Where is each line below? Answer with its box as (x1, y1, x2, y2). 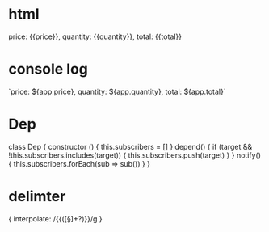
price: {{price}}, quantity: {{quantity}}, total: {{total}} (8, 32, 183, 41)
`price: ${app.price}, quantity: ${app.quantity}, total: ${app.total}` (8, 86, 226, 96)
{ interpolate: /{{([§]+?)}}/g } (8, 213, 103, 223)
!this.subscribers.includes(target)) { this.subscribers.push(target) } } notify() (8, 150, 261, 160)
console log (8, 60, 89, 78)
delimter (8, 188, 66, 205)
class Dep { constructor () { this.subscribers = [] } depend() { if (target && (8, 141, 253, 151)
